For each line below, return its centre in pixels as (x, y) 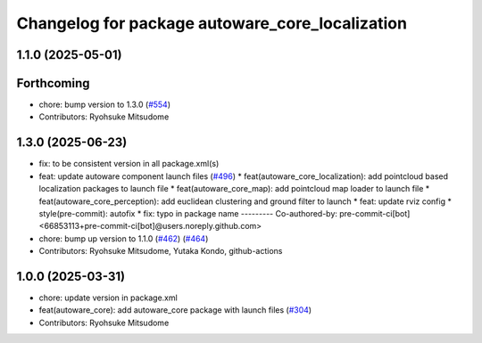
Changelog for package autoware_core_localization (212, 23)
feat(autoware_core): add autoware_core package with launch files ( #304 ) (175, 310)
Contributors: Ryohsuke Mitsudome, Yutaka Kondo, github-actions (161, 251)
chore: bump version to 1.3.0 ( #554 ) (105, 105)
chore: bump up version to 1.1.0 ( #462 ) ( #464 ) (124, 238)
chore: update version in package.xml (108, 298)
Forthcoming (53, 83)
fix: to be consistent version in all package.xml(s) (129, 164)
